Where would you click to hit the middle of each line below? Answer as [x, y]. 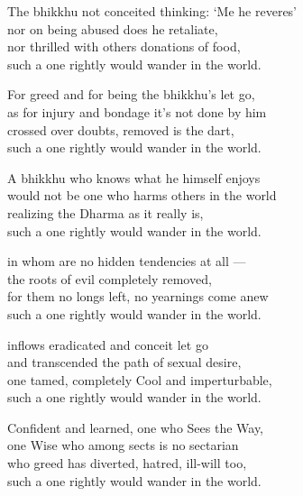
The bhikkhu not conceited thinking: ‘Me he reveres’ [152, 11]
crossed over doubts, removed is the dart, [121, 129]
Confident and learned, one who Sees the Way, [136, 427]
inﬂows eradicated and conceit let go [108, 344]
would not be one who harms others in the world [142, 195]
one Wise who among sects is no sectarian [123, 445]
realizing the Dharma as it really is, [106, 212]
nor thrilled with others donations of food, [124, 46]
